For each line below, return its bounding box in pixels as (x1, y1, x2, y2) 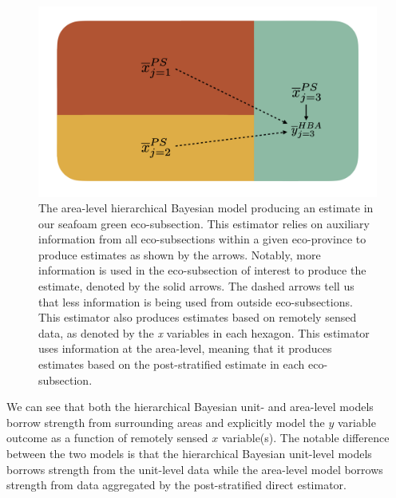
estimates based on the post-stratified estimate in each (38, 356, 305, 373)
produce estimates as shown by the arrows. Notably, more (38, 246, 321, 263)
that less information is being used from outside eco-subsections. (38, 293, 353, 310)
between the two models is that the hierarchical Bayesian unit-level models (6, 445, 372, 461)
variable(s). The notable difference (221, 429, 390, 446)
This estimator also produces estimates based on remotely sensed (38, 309, 357, 326)
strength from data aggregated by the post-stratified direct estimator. (6, 476, 346, 493)
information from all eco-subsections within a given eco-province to (38, 231, 366, 247)
